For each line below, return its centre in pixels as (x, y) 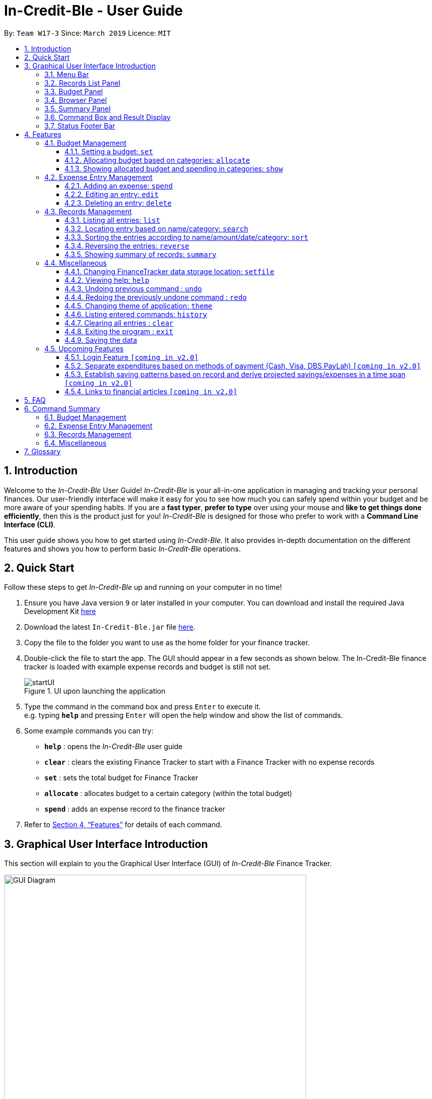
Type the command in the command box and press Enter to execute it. (142, 707)
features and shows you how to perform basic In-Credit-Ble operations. (123, 548)
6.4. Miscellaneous (76, 443)
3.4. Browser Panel (76, 100)
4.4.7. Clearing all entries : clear (119, 323)
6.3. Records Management (88, 434)
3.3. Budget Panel (74, 91)
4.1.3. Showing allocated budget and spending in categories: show (174, 168)
